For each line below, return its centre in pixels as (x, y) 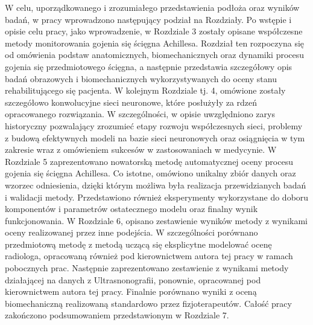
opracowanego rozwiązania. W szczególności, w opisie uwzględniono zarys (140, 114)
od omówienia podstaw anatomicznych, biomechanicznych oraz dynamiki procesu (155, 55)
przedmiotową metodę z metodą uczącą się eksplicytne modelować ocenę (138, 244)
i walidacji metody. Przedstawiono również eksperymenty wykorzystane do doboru (157, 197)
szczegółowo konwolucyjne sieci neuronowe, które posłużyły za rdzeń (131, 102)
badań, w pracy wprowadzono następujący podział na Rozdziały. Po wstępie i (148, 19)
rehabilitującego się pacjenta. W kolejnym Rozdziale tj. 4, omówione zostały (145, 90)
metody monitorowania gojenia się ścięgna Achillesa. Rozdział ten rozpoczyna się (155, 43)
